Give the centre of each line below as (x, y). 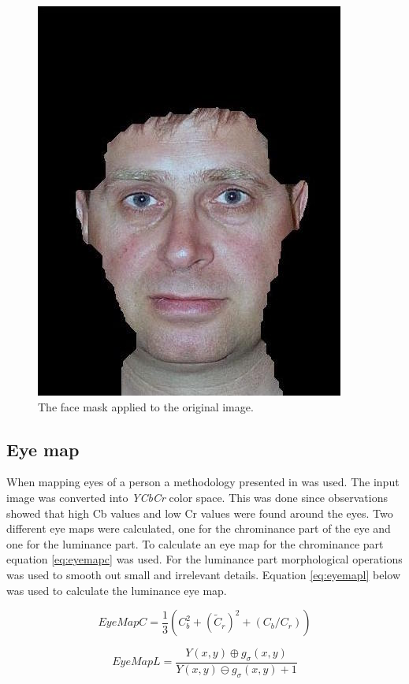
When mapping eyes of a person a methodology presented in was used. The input (203, 482)
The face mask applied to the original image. (146, 406)
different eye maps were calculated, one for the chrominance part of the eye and (199, 528)
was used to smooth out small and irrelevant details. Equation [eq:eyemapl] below (203, 574)
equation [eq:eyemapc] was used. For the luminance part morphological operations (204, 559)
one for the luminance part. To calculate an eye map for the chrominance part (195, 543)
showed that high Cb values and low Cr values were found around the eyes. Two (200, 513)
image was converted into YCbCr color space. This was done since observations (197, 497)
